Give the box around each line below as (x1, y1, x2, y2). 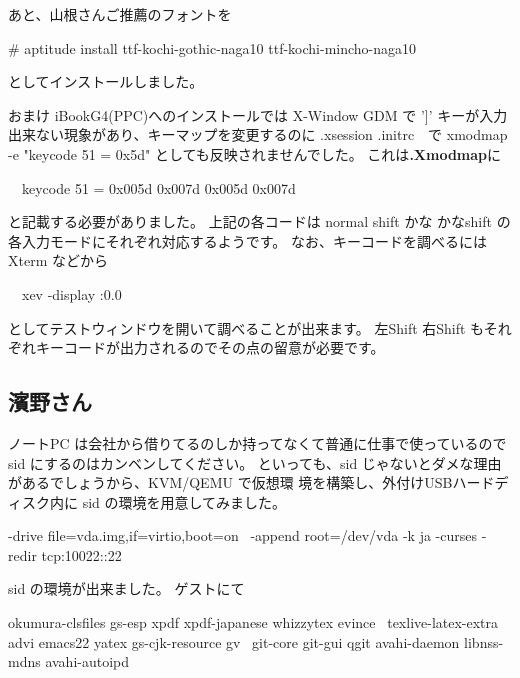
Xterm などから (8, 250, 108, 271)
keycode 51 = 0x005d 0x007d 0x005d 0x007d (21, 177, 296, 198)
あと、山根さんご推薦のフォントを (8, 4, 232, 24)
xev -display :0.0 (21, 283, 122, 304)
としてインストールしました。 (8, 71, 204, 92)
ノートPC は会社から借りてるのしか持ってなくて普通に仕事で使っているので (8, 432, 507, 453)
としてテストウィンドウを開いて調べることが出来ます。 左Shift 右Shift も (8, 317, 484, 338)
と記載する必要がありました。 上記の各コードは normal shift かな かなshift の (8, 211, 511, 232)
